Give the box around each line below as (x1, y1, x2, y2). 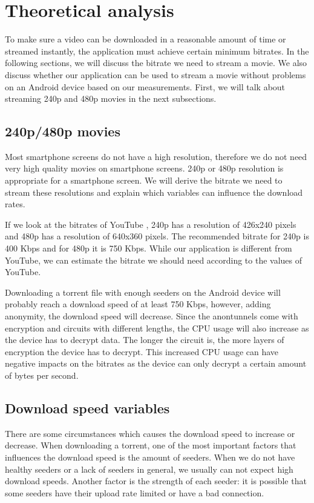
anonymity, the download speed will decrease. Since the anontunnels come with (5, 310, 298, 322)
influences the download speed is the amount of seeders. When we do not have (5, 450, 295, 463)
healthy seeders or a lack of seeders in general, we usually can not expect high (5, 462, 293, 475)
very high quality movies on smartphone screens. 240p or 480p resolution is (5, 162, 284, 175)
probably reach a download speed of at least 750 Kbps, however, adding (5, 298, 271, 310)
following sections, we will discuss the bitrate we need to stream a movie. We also (5, 56, 307, 69)
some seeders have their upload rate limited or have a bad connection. (5, 486, 264, 499)
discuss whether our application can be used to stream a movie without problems (5, 68, 306, 81)
